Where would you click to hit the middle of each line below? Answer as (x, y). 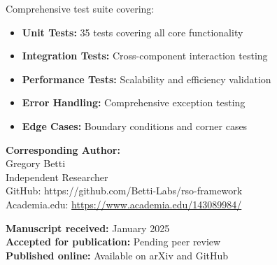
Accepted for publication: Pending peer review (113, 242)
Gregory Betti (36, 163)
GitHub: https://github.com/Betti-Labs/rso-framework (124, 191)
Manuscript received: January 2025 (88, 228)
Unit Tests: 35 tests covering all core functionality (133, 32)
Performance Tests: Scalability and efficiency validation (147, 79)
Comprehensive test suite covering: (80, 8)
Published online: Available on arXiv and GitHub (117, 255)
